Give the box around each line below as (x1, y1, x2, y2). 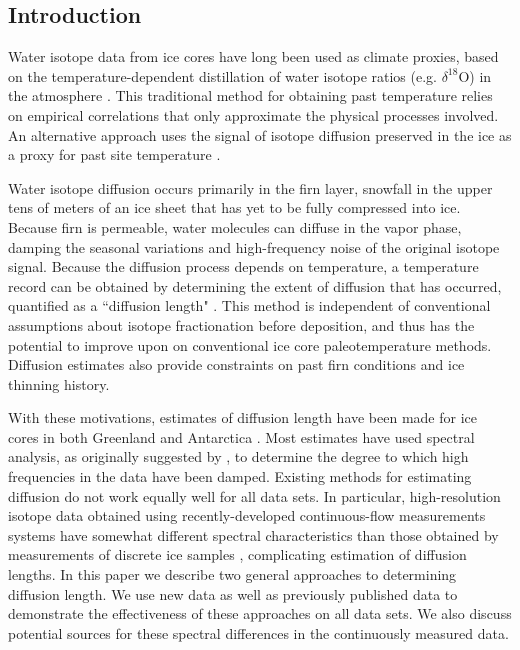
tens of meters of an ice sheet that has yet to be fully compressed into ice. (8, 197, 461, 218)
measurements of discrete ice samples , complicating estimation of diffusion (8, 544, 467, 565)
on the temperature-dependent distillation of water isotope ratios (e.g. (8, 65, 437, 86)
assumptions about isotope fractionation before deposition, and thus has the (8, 314, 475, 335)
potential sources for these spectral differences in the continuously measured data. (8, 622, 509, 643)
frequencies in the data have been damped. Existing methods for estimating (8, 466, 472, 487)
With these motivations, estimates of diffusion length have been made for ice (8, 407, 477, 428)
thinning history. (8, 373, 110, 394)
